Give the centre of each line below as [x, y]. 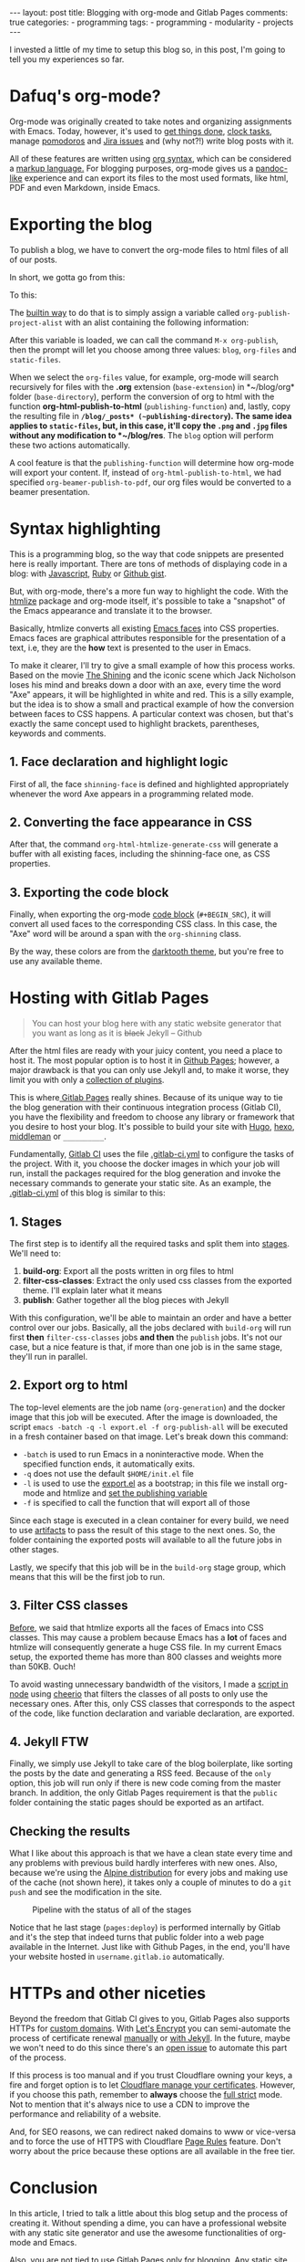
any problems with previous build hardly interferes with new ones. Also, [143, 1863]
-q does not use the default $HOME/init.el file [108, 1473]
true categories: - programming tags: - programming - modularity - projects [152, 22]
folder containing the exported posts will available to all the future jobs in [146, 1540]
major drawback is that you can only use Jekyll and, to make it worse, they [149, 1070]
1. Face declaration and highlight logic [119, 762]
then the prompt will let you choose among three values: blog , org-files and [153, 350]
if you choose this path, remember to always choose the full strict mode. [146, 2095]
